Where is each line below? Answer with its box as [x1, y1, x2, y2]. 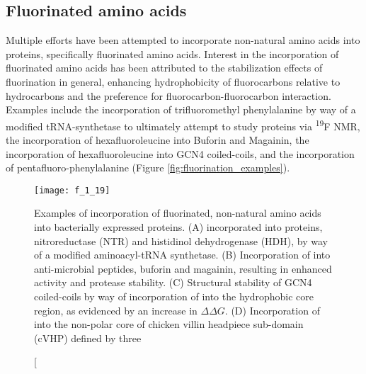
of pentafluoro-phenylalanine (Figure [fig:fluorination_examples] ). [6, 160, 290, 175]
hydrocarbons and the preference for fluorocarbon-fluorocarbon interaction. [6, 88, 331, 103]
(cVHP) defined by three [34, 330, 142, 345]
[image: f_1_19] [34, 185, 110, 195]
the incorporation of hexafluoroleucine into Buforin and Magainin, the [6, 132, 309, 147]
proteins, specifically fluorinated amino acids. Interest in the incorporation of [6, 46, 339, 61]
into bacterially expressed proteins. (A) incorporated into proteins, [34, 220, 323, 234]
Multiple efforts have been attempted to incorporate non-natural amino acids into [6, 33, 360, 47]
